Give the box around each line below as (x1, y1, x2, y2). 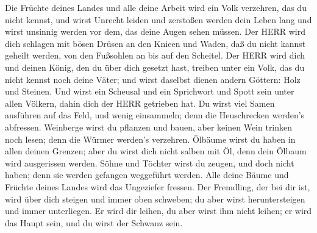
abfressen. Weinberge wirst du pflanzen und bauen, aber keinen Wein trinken (5, 120, 293, 133)
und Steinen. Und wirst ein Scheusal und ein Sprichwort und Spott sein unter (5, 85, 294, 98)
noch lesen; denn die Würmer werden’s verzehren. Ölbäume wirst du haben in (5, 132, 296, 145)
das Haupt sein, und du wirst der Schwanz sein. (5, 216, 183, 229)
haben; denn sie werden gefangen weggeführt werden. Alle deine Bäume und (5, 168, 289, 181)
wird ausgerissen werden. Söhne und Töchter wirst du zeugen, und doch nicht (5, 156, 294, 169)
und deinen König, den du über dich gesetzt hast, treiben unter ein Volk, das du (5, 60, 305, 73)
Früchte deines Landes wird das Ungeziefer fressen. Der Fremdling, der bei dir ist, (5, 180, 310, 193)
